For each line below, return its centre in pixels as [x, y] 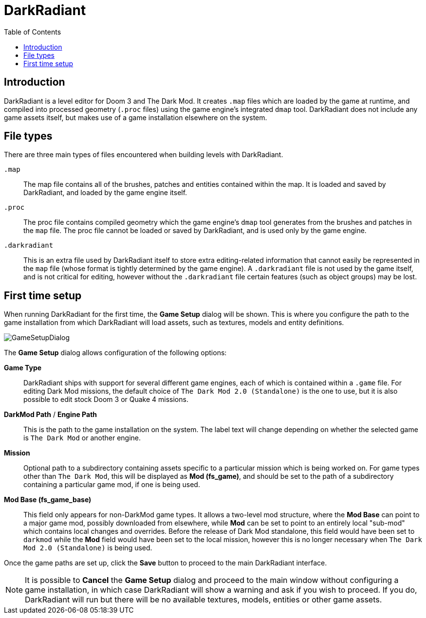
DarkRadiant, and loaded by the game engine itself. [105, 193]
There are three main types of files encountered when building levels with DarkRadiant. [144, 155]
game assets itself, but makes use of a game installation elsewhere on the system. [136, 117]
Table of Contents [33, 32]
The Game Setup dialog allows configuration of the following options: [115, 353]
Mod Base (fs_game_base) [48, 500]
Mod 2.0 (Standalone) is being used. [88, 548]
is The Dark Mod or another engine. [82, 438]
